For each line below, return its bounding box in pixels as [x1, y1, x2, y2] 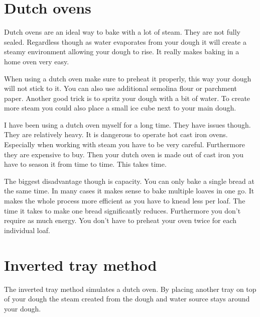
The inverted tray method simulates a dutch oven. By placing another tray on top [4, 283, 256, 294]
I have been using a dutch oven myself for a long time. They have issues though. [4, 119, 251, 130]
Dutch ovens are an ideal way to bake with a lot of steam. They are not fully [4, 27, 240, 37]
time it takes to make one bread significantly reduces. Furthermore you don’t [4, 205, 241, 216]
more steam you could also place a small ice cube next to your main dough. [4, 102, 236, 113]
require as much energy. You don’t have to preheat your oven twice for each [4, 215, 237, 226]
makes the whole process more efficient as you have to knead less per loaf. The [4, 195, 245, 206]
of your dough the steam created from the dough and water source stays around [4, 293, 250, 304]
